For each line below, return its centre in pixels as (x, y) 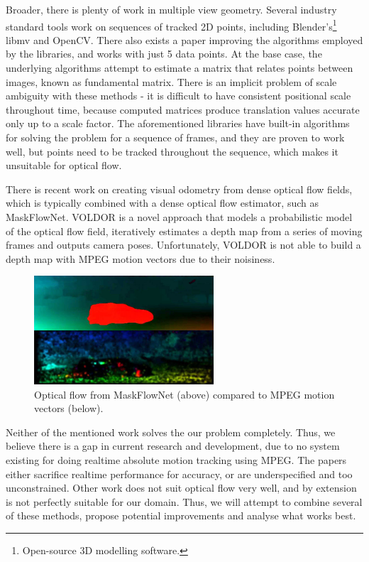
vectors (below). (69, 408)
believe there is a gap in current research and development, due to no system (173, 446)
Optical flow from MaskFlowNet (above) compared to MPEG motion (184, 394)
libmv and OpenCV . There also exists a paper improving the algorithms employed (184, 39)
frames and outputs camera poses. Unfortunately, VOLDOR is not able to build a (183, 245)
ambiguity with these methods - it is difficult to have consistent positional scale (178, 96)
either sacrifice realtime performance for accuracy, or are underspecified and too (179, 474)
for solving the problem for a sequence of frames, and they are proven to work (175, 137)
